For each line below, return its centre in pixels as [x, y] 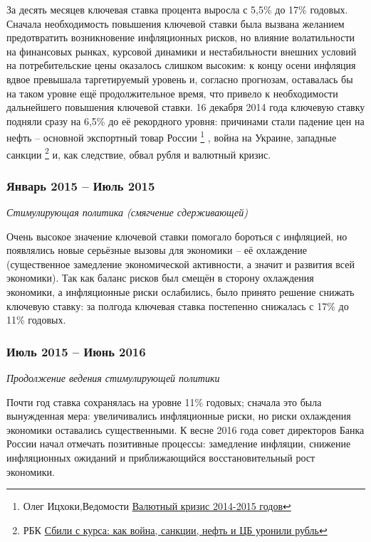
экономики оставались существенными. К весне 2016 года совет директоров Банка [185, 429]
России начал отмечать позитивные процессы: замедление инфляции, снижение [179, 443]
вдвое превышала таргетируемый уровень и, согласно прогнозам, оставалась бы [180, 79]
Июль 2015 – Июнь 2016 [76, 351]
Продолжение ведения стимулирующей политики [113, 378]
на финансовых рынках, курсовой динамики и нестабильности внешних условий [182, 51]
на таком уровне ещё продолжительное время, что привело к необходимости [172, 93]
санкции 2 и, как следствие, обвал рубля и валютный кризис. [139, 153]
